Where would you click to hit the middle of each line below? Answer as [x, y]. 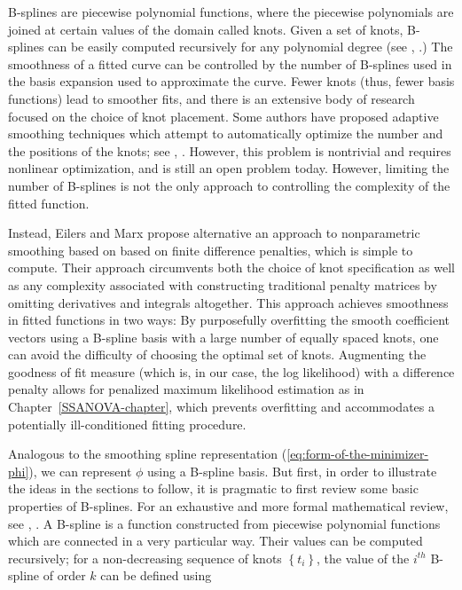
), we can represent [80, 471]
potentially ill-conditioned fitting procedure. [127, 424]
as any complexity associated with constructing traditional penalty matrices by [223, 284]
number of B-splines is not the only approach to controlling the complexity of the [229, 185]
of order [64, 575]
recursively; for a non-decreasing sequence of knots [145, 558]
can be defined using [156, 575]
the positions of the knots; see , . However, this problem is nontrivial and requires [230, 150]
